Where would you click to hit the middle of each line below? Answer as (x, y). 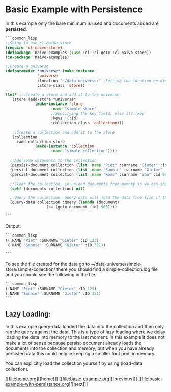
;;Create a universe (27, 67)
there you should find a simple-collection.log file (107, 269)
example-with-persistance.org (37, 384)
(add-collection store (41, 142)
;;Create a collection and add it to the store (63, 132)
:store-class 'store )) (61, 85)
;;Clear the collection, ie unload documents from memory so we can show (90, 184)
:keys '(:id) (65, 118)
